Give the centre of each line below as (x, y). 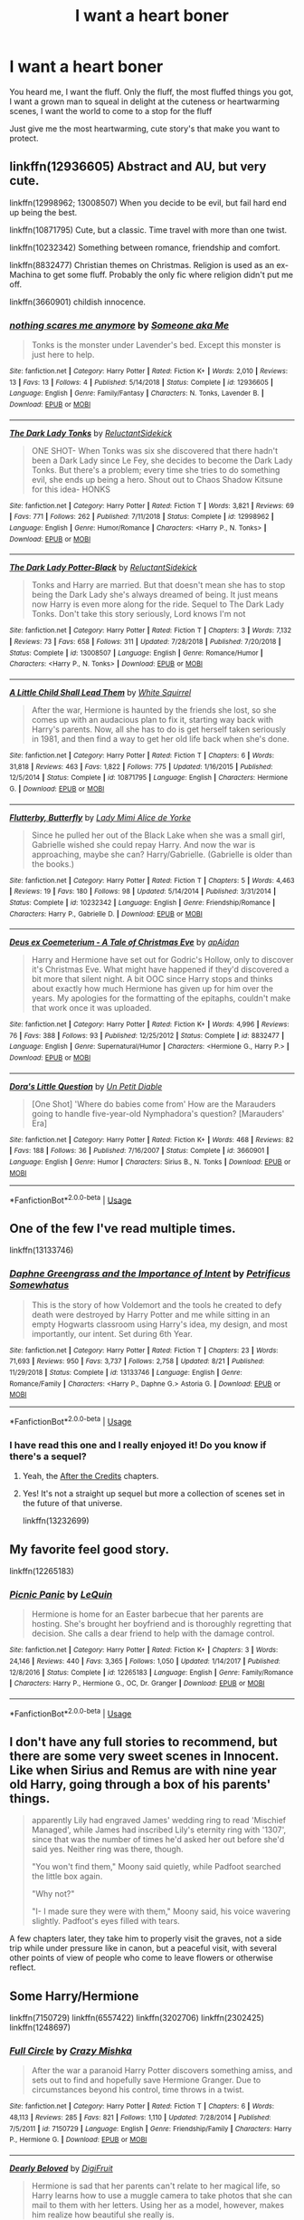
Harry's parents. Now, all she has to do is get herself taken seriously (159, 729)
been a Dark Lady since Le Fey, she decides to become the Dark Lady (162, 460)
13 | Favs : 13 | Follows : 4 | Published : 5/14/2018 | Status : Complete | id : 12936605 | (142, 382)
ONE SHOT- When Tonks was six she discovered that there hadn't (155, 450)
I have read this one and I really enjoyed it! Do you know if (138, 1445)
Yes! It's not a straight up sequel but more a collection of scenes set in (153, 1494)
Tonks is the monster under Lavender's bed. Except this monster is (156, 345)
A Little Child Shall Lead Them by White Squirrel (100, 692)
